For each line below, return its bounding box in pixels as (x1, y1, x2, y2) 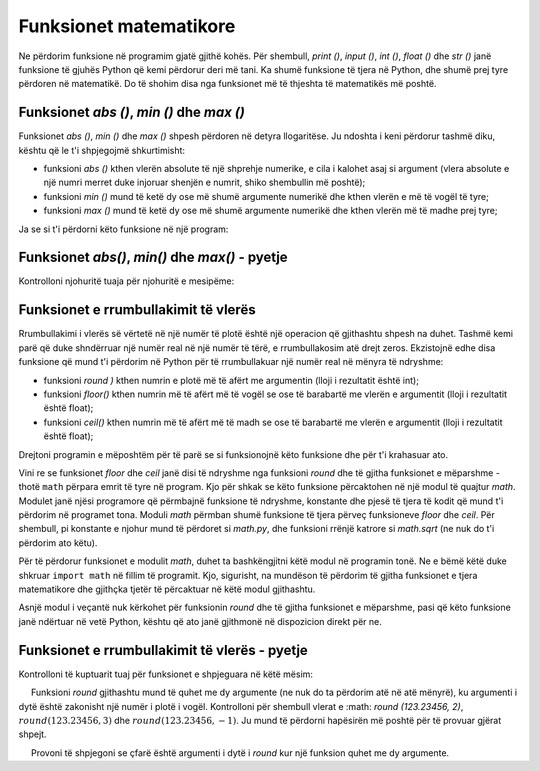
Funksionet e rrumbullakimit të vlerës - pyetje (18, 641, 309, 659)
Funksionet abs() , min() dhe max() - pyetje (18, 249, 289, 266)
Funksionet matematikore (18, 15, 236, 37)
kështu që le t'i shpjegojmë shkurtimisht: (18, 144, 185, 156)
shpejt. (18, 728, 47, 740)
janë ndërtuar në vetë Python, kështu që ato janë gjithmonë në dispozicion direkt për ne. (18, 615, 382, 627)
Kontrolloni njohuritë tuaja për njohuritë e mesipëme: (18, 275, 235, 287)
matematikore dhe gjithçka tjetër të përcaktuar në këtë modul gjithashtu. (18, 583, 316, 595)
